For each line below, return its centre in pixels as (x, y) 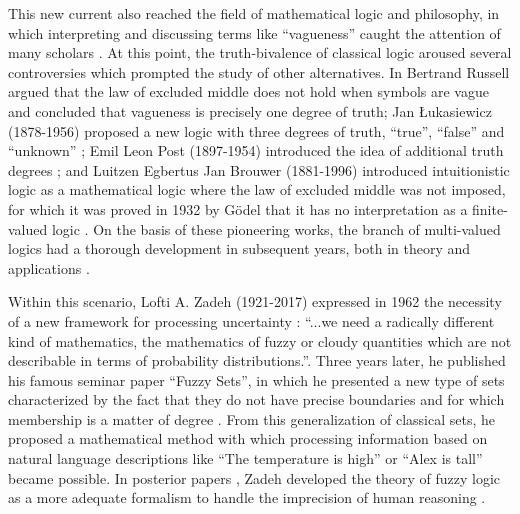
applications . (49, 267)
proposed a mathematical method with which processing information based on (248, 438)
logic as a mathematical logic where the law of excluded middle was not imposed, (257, 189)
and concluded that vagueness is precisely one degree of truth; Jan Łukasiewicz (250, 110)
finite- (490, 208)
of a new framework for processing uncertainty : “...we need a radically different (251, 320)
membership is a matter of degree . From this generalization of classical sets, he (251, 418)
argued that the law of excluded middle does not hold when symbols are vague (248, 91)
